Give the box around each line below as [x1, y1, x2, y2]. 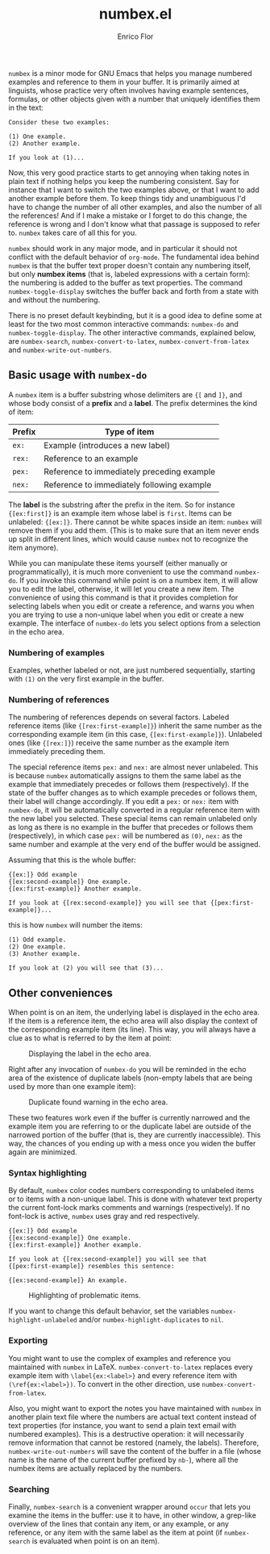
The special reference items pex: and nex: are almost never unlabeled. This [8, 762, 259, 772]
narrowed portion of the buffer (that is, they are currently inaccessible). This [8, 1130, 261, 1140]
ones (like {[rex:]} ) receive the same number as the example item [8, 738, 230, 748]
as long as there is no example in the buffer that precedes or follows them [8, 823, 254, 832]
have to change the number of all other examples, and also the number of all [8, 202, 262, 212]
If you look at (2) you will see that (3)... [8, 964, 164, 973]
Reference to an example [44, 453, 139, 464]
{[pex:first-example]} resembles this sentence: [8, 1263, 175, 1271]
